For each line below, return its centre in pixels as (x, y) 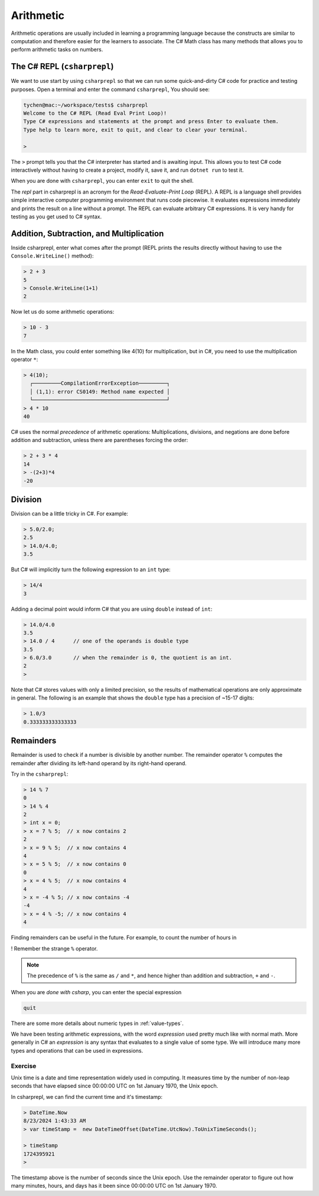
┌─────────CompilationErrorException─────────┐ (100, 383)
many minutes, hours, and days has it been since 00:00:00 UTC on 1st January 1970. (114, 1186)
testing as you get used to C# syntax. (56, 217)
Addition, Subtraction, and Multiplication (87, 233)
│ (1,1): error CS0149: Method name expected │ (100, 391)
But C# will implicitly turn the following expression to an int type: (91, 570)
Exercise (24, 1066)
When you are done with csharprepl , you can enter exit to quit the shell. (102, 181)
